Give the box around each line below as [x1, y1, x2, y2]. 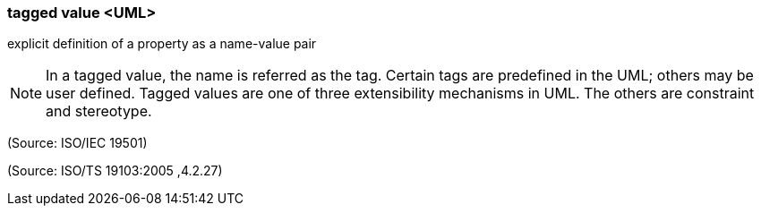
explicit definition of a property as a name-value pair [7, 36, 317, 52]
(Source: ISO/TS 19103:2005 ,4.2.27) [7, 163, 223, 179]
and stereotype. [46, 102, 152, 121]
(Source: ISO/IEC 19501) [7, 135, 148, 151]
